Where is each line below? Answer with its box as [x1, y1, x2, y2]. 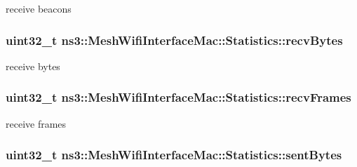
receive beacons [6, 1, 72, 15]
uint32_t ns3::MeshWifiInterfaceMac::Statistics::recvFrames [6, 88, 351, 106]
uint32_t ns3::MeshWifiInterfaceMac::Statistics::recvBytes [6, 31, 343, 48]
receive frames [6, 116, 67, 131]
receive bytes [6, 58, 60, 73]
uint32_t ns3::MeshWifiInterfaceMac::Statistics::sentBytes [6, 146, 342, 163]
